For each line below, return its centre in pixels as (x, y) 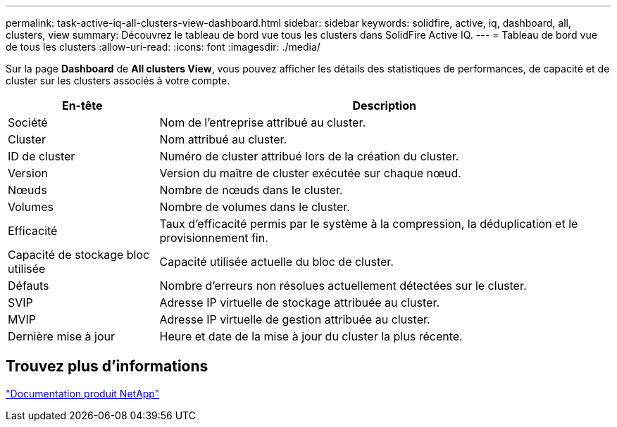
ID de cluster (42, 156)
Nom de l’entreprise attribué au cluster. (263, 122)
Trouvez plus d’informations (107, 367)
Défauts (29, 286)
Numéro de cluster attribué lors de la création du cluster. (309, 156)
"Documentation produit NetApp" (83, 393)
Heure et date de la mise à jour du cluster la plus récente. (311, 336)
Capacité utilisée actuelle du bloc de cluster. (276, 262)
